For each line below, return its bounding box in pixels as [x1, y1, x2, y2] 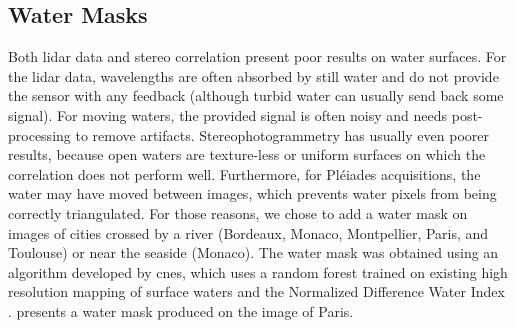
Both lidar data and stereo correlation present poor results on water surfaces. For [8, 46, 507, 67]
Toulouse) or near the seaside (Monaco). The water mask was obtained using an [8, 242, 499, 263]
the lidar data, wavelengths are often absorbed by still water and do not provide [8, 65, 499, 86]
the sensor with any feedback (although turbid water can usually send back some [8, 85, 504, 106]
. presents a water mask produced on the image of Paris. [8, 300, 354, 321]
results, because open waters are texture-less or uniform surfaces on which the [8, 144, 486, 165]
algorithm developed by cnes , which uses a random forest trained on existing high [8, 261, 508, 282]
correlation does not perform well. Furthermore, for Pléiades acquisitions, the [8, 163, 481, 184]
